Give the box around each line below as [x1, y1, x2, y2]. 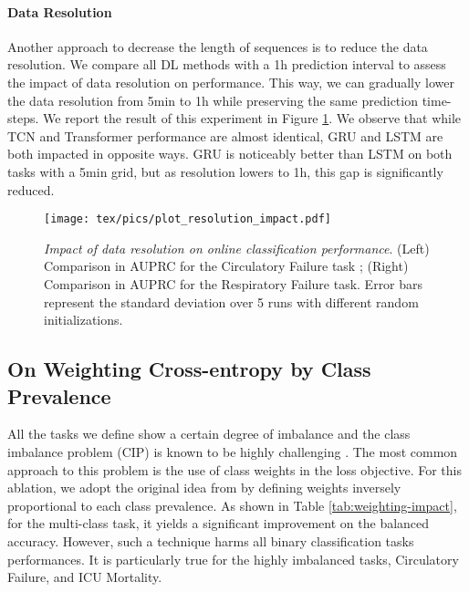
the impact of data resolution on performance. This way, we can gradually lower [7, 72, 454, 91]
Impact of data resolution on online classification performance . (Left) [44, 238, 430, 257]
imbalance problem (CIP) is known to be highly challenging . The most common [7, 441, 458, 461]
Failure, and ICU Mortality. [7, 567, 162, 587]
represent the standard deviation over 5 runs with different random [44, 292, 419, 311]
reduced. [7, 180, 55, 199]
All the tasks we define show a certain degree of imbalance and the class [7, 424, 411, 443]
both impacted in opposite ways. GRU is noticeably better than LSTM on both [7, 144, 453, 163]
